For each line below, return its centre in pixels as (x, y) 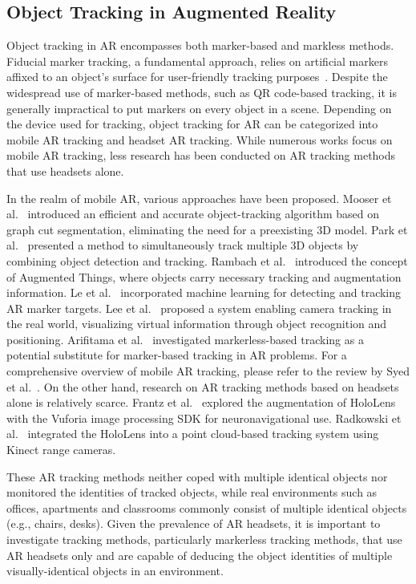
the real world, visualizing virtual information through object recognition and (197, 324)
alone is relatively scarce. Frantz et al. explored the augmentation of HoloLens (201, 402)
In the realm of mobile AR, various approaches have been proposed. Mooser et (199, 198)
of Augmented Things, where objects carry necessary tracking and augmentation (204, 276)
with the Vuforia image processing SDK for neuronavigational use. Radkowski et (204, 418)
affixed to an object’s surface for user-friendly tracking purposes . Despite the (197, 77)
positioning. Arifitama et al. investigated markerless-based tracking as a (185, 339)
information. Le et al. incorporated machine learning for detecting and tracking (204, 292)
